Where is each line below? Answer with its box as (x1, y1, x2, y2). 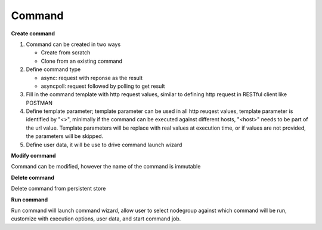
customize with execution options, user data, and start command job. (11, 215, 181, 222)
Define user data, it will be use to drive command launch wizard (26, 141, 182, 148)
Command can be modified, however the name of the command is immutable (11, 163, 201, 170)
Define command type (26, 66, 81, 73)
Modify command (11, 152, 56, 160)
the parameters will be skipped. (26, 133, 104, 140)
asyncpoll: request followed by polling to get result (41, 82, 165, 90)
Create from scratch (41, 49, 91, 56)
